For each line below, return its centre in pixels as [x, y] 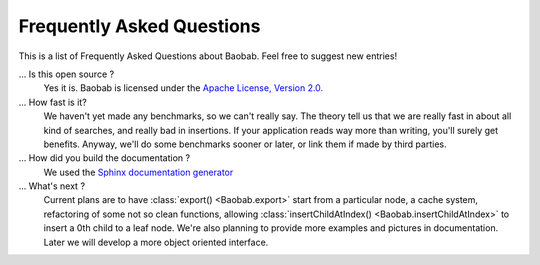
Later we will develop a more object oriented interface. [156, 242]
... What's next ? [51, 186]
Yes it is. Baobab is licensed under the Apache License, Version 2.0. [183, 88]
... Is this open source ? [66, 74]
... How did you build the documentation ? [104, 158]
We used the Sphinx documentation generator [138, 172]
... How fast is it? [52, 102]
